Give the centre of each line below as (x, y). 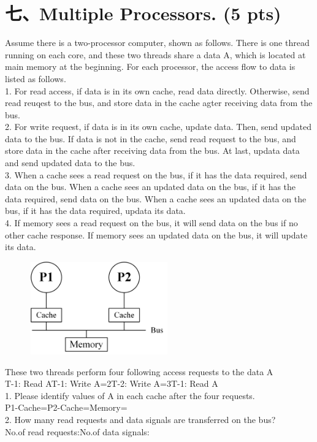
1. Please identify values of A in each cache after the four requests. (130, 395)
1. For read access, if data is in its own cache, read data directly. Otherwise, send (157, 90)
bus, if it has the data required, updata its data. (95, 211)
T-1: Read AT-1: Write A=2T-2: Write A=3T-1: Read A (112, 383)
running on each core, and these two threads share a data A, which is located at (155, 54)
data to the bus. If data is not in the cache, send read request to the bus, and (151, 138)
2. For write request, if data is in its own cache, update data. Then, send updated (158, 127)
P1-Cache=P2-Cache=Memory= (66, 407)
